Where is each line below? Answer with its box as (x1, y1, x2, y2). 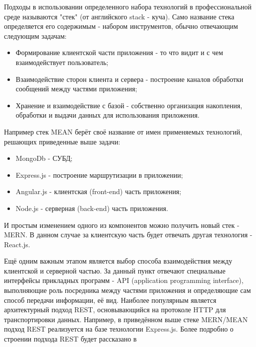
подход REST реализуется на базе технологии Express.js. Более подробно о (4, 324, 234, 334)
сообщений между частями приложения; (15, 83, 137, 94)
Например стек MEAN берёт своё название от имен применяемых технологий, (4, 126, 242, 137)
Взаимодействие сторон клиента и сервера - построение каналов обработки (15, 73, 244, 84)
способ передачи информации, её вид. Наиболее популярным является (4, 294, 216, 305)
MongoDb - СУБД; (15, 153, 72, 163)
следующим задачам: (4, 30, 67, 41)
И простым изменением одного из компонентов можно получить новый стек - (4, 219, 240, 230)
